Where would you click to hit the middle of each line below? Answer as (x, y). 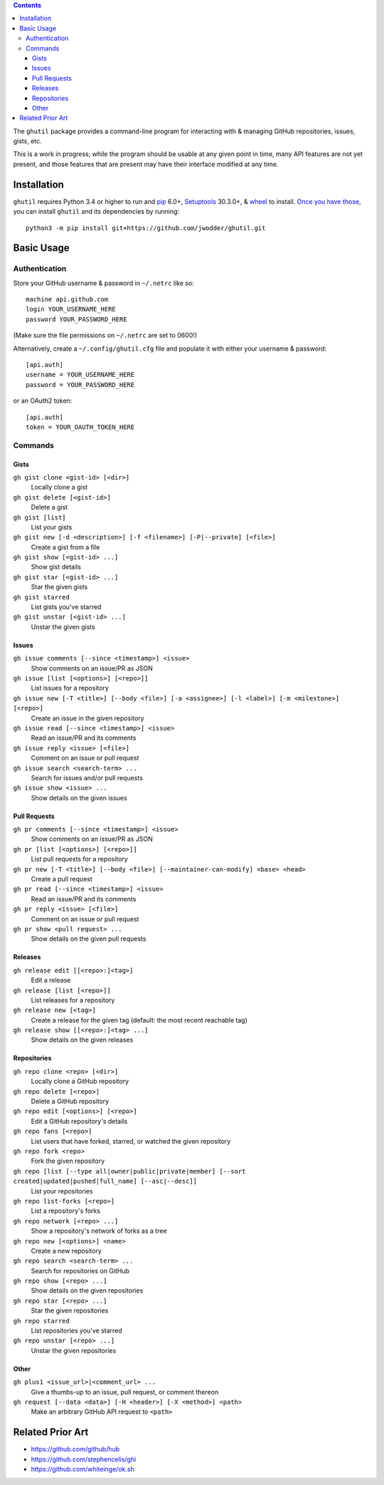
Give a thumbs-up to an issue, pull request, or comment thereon (125, 1392)
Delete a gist (49, 507)
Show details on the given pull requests (89, 939)
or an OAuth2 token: (43, 401)
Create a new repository (66, 1251)
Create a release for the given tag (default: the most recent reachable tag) (139, 1020)
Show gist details (56, 567)
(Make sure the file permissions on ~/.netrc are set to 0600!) (105, 336)
